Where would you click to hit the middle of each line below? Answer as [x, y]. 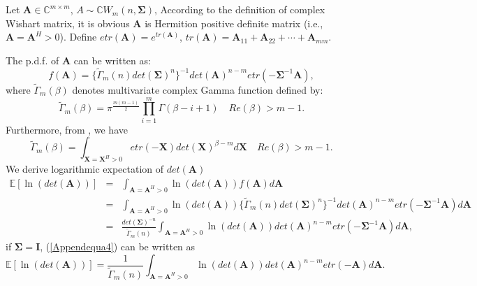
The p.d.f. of [32, 60]
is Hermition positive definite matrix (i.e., [234, 23]
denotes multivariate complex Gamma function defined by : [198, 90]
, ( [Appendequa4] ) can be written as [118, 246]
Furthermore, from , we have [67, 129]
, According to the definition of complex [240, 9]
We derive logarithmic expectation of [85, 169]
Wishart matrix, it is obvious [68, 23]
